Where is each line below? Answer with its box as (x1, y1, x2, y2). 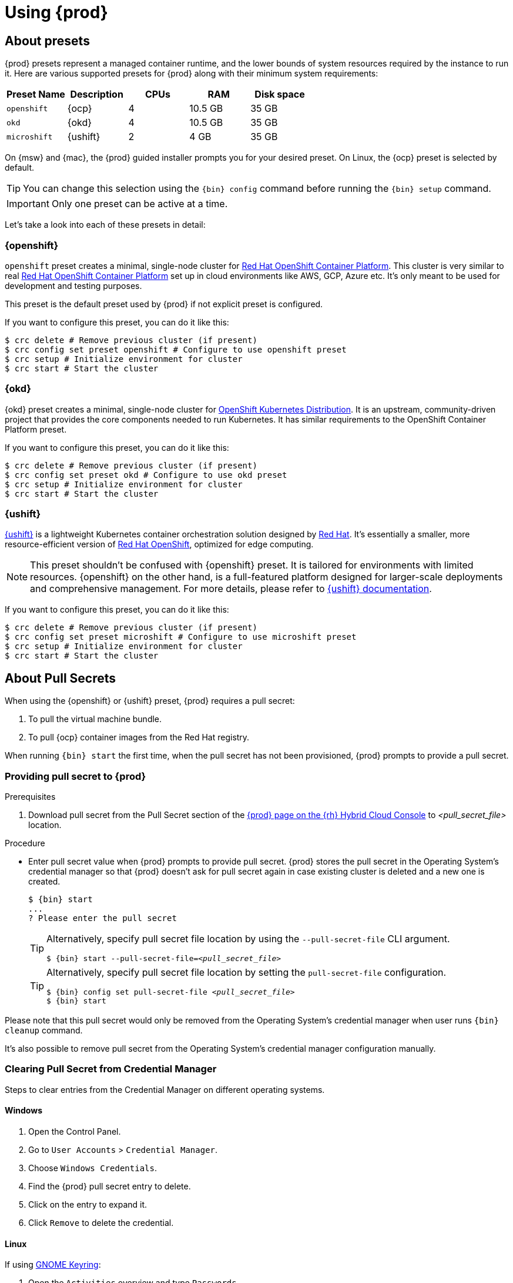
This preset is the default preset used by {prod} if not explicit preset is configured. (5, 298, 323, 309)
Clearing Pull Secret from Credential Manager (5, 1063, 217, 1075)
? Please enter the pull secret (28, 913, 177, 923)
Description (70, 88, 123, 101)
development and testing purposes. (5, 280, 142, 291)
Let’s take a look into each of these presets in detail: (5, 220, 206, 230)
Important (6, 198, 49, 210)
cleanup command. (5, 1025, 83, 1036)
